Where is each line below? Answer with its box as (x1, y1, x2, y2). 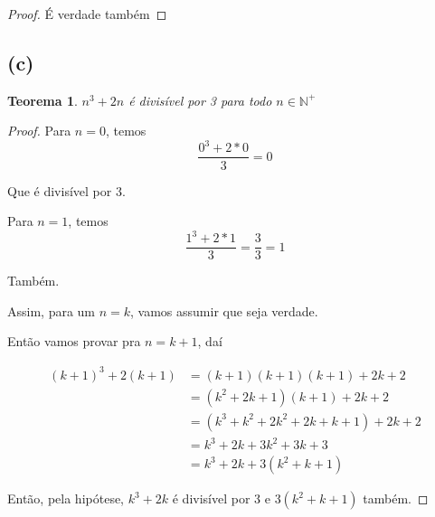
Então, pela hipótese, (7, 489, 125, 508)
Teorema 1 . (7, 90, 78, 109)
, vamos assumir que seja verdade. (130, 301, 318, 320)
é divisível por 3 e (172, 489, 270, 508)
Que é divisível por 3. (7, 181, 126, 200)
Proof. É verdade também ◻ (7, 5, 167, 23)
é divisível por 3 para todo (128, 90, 272, 109)
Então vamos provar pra (7, 332, 141, 351)
